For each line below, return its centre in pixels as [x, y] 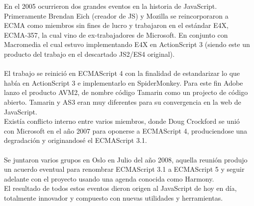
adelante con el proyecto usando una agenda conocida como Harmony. [109, 178]
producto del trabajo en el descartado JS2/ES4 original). [89, 54]
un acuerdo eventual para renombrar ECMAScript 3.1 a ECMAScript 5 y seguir [124, 169]
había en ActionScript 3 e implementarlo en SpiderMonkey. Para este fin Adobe [124, 82]
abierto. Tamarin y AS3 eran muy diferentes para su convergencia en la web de [123, 102]
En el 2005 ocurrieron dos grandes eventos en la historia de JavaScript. [111, 6]
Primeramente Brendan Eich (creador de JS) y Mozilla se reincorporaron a [116, 15]
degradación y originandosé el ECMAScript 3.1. [76, 140]
